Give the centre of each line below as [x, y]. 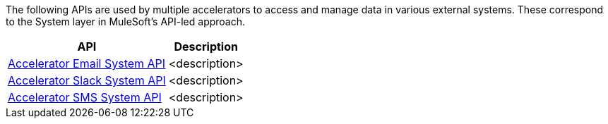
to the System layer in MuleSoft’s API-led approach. [126, 21]
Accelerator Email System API [87, 63]
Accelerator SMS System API [85, 97]
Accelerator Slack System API [87, 80]
